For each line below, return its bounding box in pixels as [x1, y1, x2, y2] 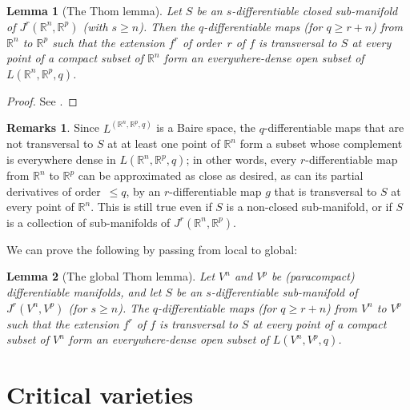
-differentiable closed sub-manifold [231, 2, 398, 18]
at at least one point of [107, 135, 220, 152]
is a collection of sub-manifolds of [6, 213, 171, 230]
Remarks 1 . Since [6, 119, 100, 136]
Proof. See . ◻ [6, 92, 78, 109]
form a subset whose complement [239, 135, 403, 152]
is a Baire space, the [156, 119, 255, 136]
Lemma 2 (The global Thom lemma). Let [6, 268, 215, 285]
